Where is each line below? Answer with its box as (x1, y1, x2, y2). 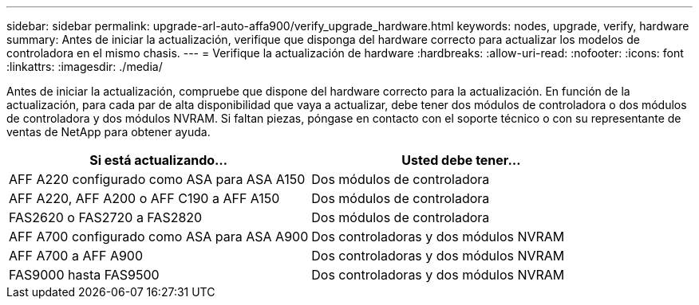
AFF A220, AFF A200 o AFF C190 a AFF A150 (9, 190, 280, 206)
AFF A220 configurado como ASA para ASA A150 (9, 171, 306, 187)
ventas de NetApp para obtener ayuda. (6, 125, 211, 139)
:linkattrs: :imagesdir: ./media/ (6, 60, 163, 73)
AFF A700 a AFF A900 (9, 248, 144, 264)
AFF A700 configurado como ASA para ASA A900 (9, 229, 309, 244)
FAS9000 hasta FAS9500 (9, 267, 160, 283)
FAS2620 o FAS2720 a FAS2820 (9, 209, 203, 225)
